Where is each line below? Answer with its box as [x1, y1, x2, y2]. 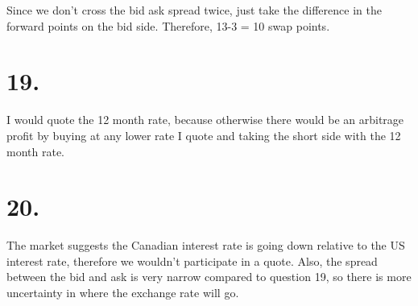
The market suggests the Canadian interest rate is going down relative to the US [6, 237, 405, 254]
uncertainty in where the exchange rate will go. [6, 284, 239, 300]
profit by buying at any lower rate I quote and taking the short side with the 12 [6, 126, 401, 143]
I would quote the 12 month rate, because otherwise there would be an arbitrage [6, 111, 404, 128]
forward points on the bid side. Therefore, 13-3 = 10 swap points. [6, 17, 330, 34]
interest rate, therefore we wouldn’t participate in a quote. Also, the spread [6, 252, 378, 269]
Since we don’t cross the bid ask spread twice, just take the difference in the [6, 2, 382, 18]
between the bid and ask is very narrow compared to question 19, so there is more [6, 268, 412, 285]
